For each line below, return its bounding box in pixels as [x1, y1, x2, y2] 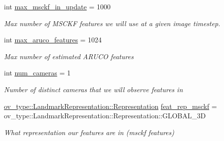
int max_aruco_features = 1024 [4, 35, 102, 45]
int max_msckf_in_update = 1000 [4, 1, 111, 11]
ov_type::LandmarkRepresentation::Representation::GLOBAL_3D [4, 110, 206, 121]
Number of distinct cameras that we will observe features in [4, 84, 183, 94]
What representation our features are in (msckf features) [4, 127, 175, 137]
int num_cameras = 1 [4, 68, 71, 78]
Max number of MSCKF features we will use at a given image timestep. [4, 18, 221, 28]
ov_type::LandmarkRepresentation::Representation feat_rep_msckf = [4, 101, 217, 111]
